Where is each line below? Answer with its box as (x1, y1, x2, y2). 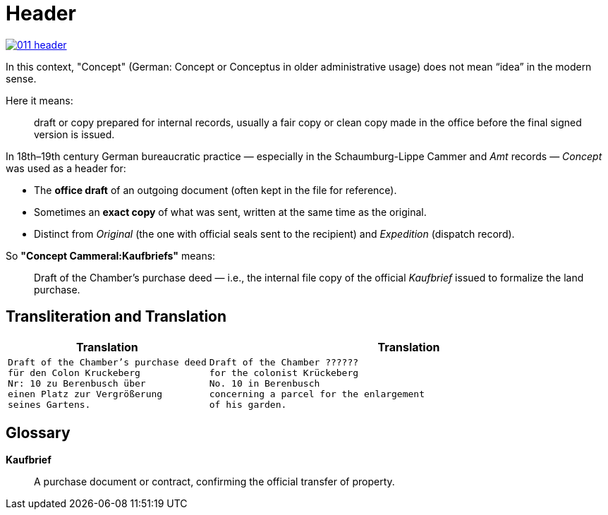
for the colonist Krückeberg (209, 367, 359, 378)
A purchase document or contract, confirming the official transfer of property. (34, 475, 395, 488)
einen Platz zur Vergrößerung (8, 388, 163, 399)
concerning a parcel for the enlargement (209, 388, 425, 399)
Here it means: (6, 94, 73, 107)
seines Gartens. (8, 399, 91, 410)
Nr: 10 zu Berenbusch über (8, 377, 146, 389)
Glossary (6, 424, 71, 442)
